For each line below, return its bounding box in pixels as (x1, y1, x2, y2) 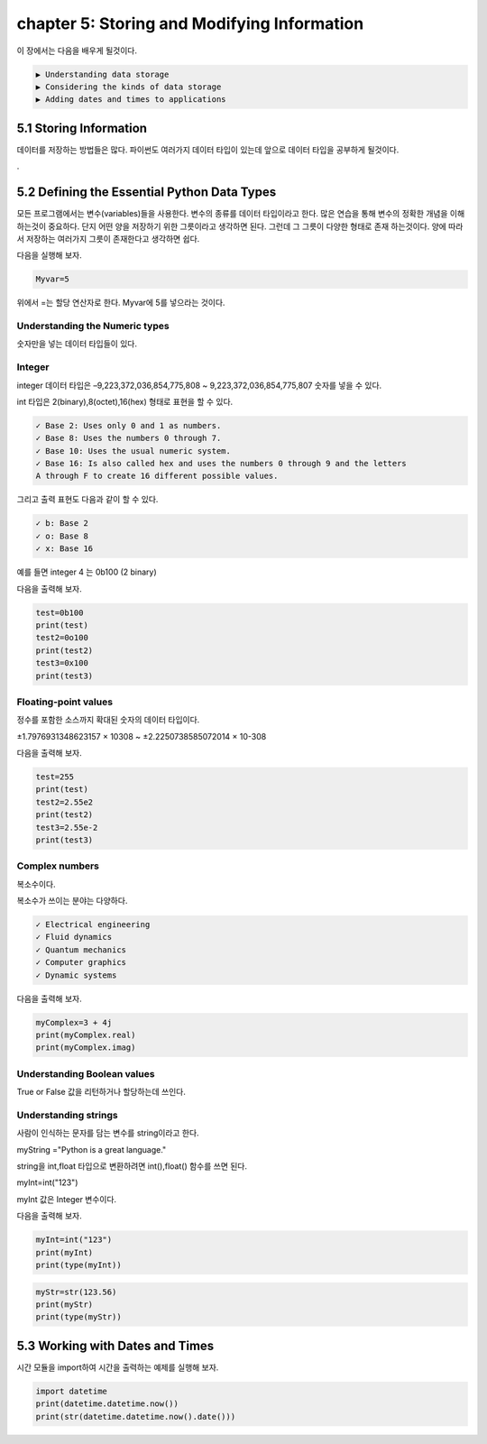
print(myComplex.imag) (35, 1043, 136, 1053)
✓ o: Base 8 (35, 530, 89, 541)
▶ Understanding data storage (35, 69, 170, 79)
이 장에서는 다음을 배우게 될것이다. (16, 45, 137, 56)
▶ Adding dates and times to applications (35, 95, 226, 105)
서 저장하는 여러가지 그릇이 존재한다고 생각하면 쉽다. (16, 233, 200, 244)
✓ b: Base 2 (35, 519, 89, 529)
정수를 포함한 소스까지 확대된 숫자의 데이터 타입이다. (16, 714, 200, 725)
